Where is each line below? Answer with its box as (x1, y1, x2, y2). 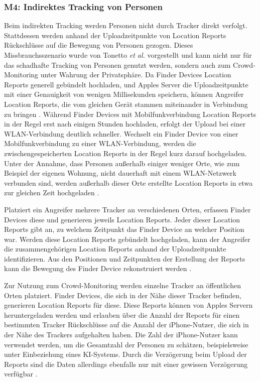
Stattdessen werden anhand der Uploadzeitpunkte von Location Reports (4, 30, 226, 40)
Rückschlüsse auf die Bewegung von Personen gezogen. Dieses (4, 40, 193, 50)
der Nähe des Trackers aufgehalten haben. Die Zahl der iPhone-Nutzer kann (4, 329, 238, 340)
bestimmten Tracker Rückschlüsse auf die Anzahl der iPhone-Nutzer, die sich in (4, 319, 249, 330)
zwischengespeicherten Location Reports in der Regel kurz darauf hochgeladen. (4, 148, 247, 158)
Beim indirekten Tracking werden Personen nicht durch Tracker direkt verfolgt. (4, 20, 247, 31)
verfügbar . (4, 368, 38, 379)
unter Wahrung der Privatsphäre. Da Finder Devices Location (40, 69, 231, 80)
